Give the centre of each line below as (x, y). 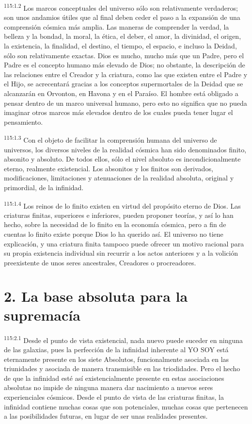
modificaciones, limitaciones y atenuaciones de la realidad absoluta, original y (119, 178)
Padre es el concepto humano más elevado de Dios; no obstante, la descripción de (125, 65)
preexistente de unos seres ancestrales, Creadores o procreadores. (100, 262)
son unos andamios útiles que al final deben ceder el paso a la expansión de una (122, 17)
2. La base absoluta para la (96, 296)
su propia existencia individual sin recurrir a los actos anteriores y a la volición (121, 253)
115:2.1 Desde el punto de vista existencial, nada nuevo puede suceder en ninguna (124, 339)
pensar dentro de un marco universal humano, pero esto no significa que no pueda (126, 103)
